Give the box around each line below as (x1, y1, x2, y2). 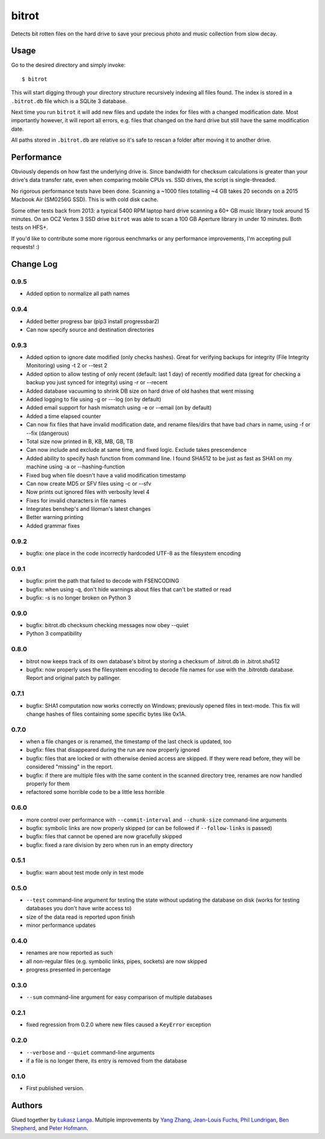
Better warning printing (26, 514, 84, 521)
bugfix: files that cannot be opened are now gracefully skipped (26, 833, 182, 840)
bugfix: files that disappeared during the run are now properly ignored (26, 746, 200, 754)
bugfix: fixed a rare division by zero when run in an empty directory (26, 841, 193, 849)
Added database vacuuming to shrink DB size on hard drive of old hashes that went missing (26, 387, 254, 395)
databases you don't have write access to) (26, 905, 132, 912)
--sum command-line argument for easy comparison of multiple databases (26, 994, 213, 1001)
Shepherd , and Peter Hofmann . (11, 1125, 88, 1132)
